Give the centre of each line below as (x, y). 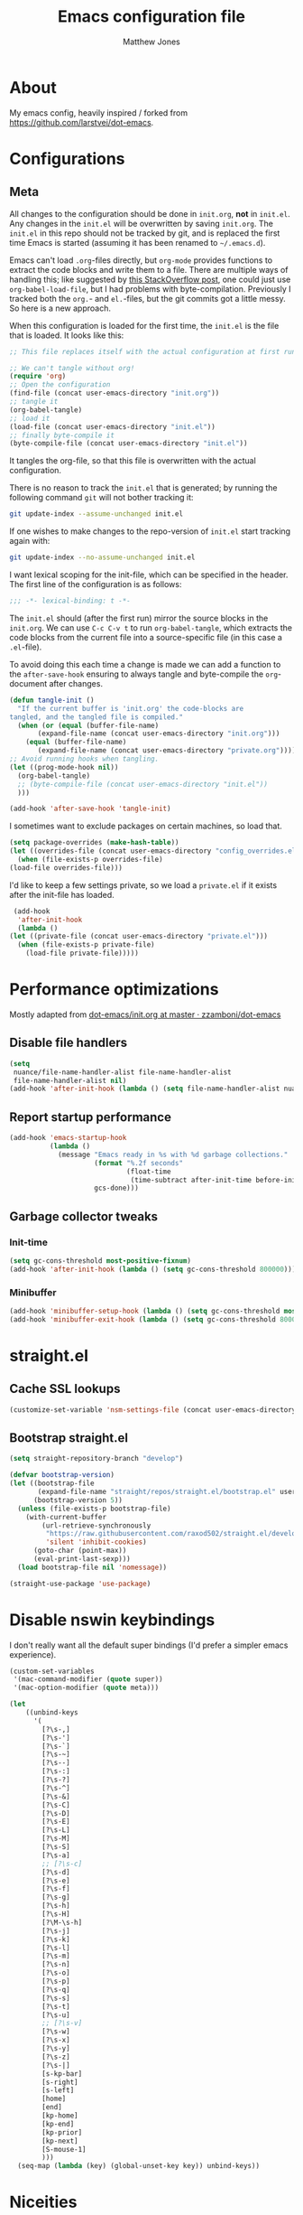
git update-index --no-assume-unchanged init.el (102, 557)
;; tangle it (34, 402)
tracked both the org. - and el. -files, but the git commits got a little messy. (147, 298)
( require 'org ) (38, 377)
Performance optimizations (114, 990)
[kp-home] (60, 2116)
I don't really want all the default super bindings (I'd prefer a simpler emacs (149, 1645)
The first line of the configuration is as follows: (96, 584)
